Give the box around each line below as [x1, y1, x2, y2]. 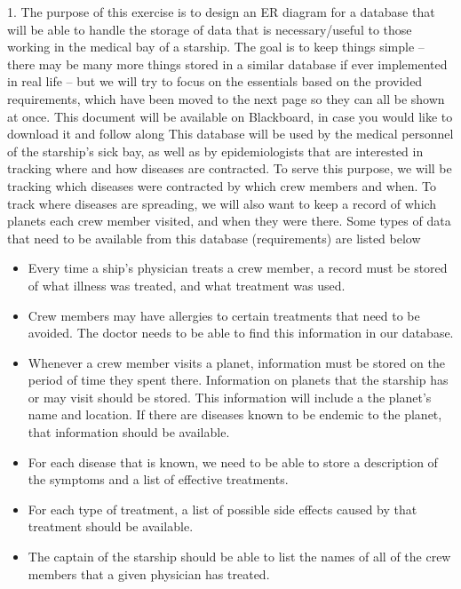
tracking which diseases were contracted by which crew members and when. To [7, 176, 437, 195]
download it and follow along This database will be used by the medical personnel [7, 124, 454, 143]
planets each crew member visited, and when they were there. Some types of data [7, 211, 451, 230]
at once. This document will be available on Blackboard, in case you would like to [7, 107, 453, 125]
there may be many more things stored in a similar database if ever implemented [7, 54, 448, 73]
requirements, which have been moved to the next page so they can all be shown [7, 89, 445, 107]
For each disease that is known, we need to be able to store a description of [28, 452, 438, 471]
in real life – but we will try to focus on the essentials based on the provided [7, 72, 423, 91]
